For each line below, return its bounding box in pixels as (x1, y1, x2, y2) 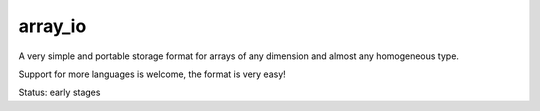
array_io (18, 15, 87, 37)
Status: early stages (18, 86, 101, 99)
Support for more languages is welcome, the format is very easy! (18, 68, 287, 80)
